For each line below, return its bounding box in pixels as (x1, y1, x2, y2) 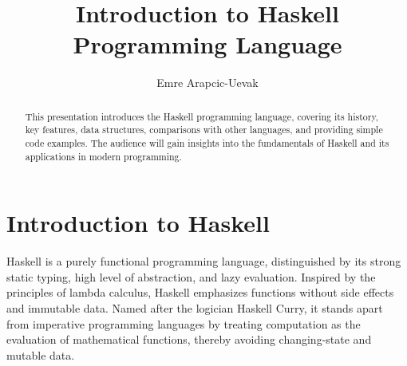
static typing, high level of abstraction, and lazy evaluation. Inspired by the (6, 268, 376, 285)
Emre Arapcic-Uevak (156, 74, 259, 91)
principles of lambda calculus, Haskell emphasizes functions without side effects (6, 284, 394, 301)
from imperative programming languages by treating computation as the (6, 315, 361, 332)
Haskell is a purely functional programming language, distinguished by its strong (6, 253, 401, 270)
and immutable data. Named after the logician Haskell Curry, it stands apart (6, 300, 383, 317)
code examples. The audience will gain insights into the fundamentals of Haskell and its (25, 136, 389, 150)
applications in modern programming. (25, 149, 182, 163)
